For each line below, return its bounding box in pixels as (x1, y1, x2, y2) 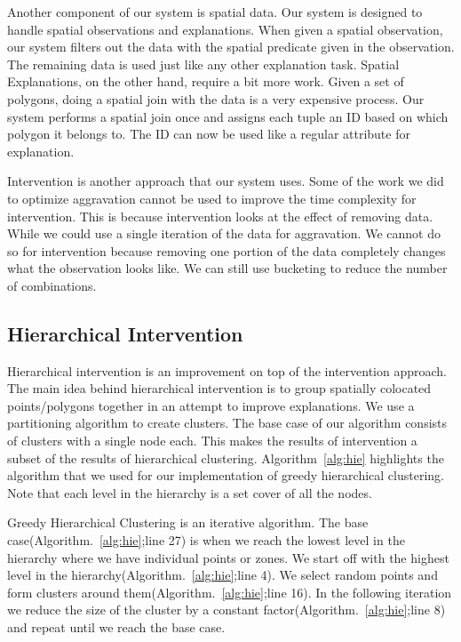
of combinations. (7, 276, 97, 294)
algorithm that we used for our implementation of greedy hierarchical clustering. (7, 466, 444, 485)
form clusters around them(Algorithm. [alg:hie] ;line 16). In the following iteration (7, 582, 452, 601)
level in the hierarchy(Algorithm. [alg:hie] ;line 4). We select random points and (7, 566, 438, 584)
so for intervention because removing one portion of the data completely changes (7, 241, 446, 260)
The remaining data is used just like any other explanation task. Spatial (7, 54, 400, 73)
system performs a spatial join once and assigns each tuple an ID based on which (7, 107, 449, 125)
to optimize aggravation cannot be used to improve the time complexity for (7, 189, 417, 207)
